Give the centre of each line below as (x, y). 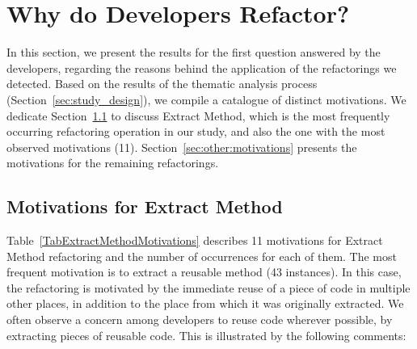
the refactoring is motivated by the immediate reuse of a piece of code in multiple (208, 287)
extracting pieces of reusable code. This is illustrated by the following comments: (206, 335)
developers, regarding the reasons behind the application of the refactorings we (202, 67)
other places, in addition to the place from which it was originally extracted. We (205, 303)
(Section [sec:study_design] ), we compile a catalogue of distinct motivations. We (206, 99)
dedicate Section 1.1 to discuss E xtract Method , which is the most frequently (198, 115)
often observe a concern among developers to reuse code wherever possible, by (200, 320)
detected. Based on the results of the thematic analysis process (162, 84)
